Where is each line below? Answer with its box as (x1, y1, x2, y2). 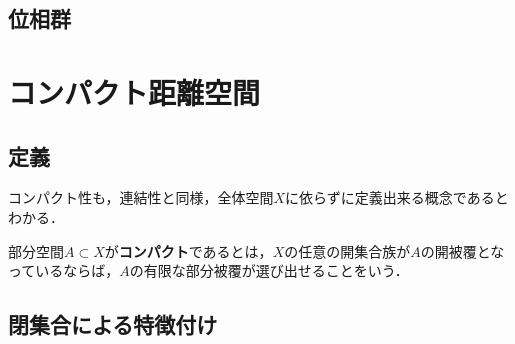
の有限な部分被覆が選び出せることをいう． (129, 260, 409, 281)
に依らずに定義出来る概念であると (285, 187, 509, 208)
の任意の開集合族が (284, 240, 411, 261)
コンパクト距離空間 (8, 71, 261, 112)
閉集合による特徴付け (8, 309, 218, 340)
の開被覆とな (420, 240, 505, 261)
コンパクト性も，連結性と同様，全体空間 (8, 187, 274, 208)
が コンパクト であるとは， (104, 240, 273, 261)
